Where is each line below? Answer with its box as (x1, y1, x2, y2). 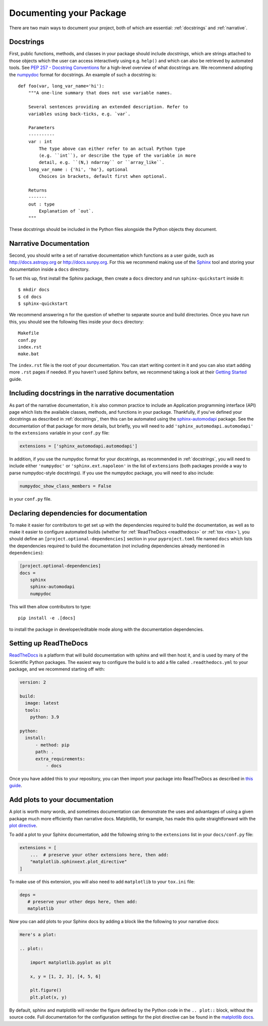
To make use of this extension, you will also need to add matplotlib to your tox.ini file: (9, 879, 195, 884)
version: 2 (19, 679, 46, 685)
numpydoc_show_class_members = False (19, 483, 112, 489)
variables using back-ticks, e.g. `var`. (28, 111, 131, 117)
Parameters (28, 125, 55, 131)
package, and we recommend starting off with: (9, 666, 105, 672)
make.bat (18, 351, 39, 357)
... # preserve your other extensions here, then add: (30, 852, 169, 858)
